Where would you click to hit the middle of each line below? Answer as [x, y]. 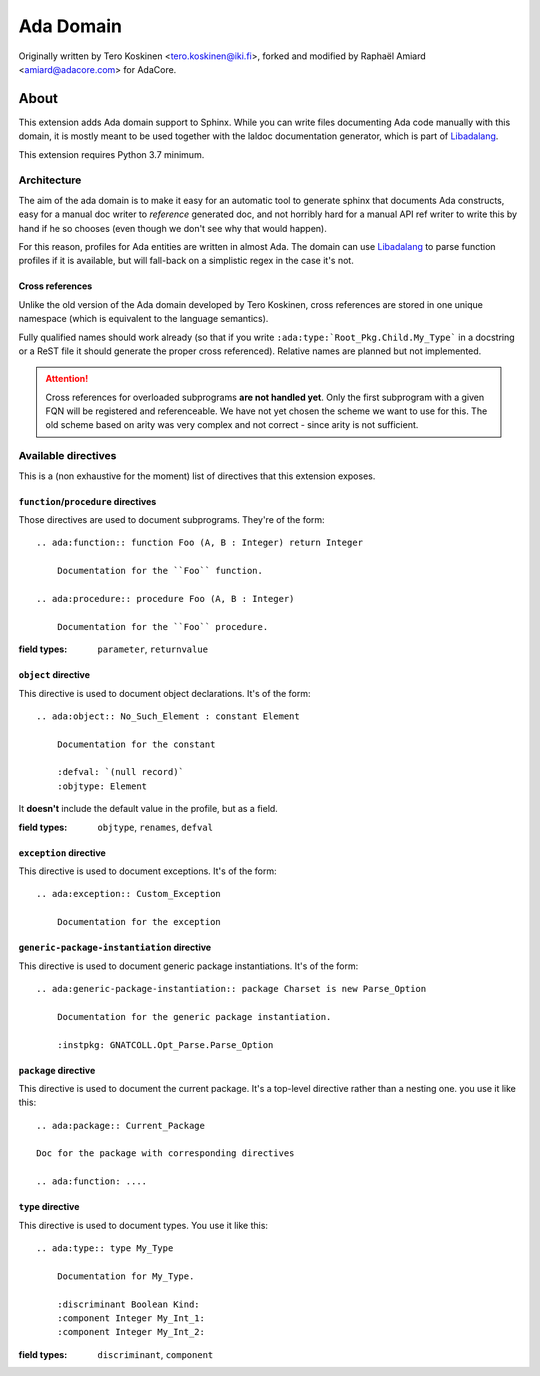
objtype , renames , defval [155, 827]
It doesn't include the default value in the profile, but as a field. [148, 809]
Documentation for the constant [136, 744]
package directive [57, 1070]
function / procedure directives [87, 501]
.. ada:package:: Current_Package [120, 1125]
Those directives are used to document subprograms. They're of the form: [171, 519]
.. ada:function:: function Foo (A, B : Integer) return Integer [200, 543]
